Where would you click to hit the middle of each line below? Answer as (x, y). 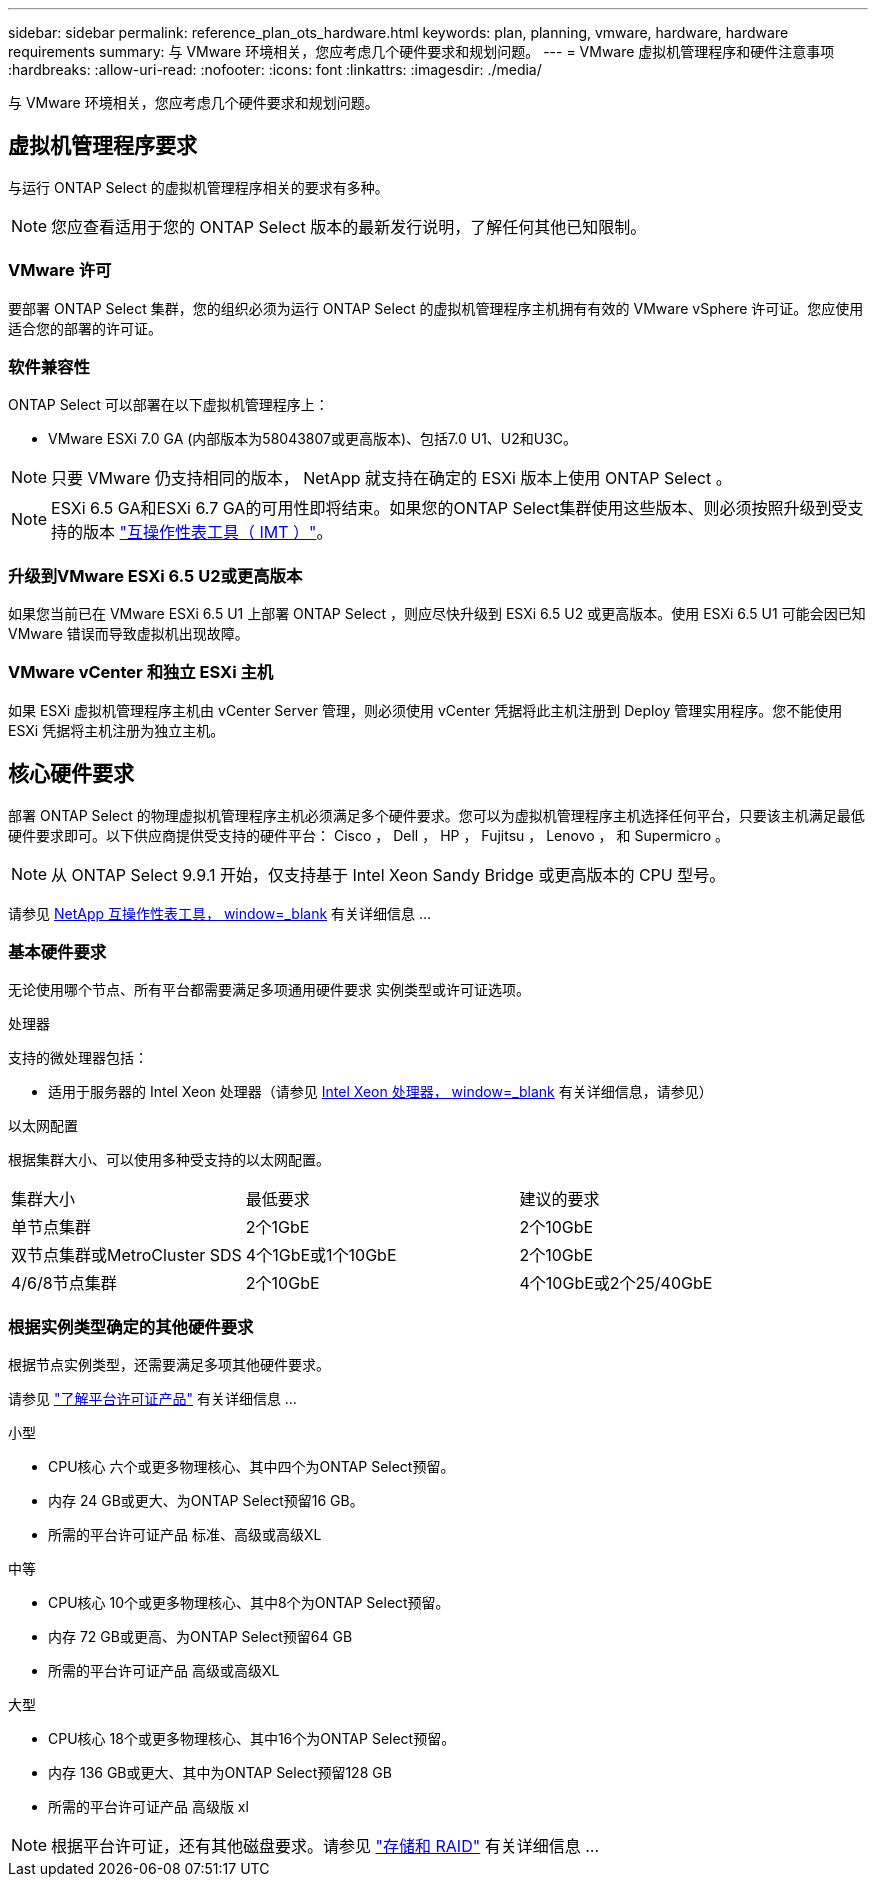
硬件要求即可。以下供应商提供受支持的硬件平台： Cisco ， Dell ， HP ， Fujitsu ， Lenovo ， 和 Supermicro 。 (368, 835)
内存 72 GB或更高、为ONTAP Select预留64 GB (200, 1637)
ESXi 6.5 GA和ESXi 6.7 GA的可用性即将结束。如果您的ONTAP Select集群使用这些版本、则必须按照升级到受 (449, 508)
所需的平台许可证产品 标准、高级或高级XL (185, 1535)
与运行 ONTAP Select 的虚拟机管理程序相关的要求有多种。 (198, 187)
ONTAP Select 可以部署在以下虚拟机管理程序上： (168, 405)
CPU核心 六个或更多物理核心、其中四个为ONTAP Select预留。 (251, 1467)
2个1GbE (277, 1227)
